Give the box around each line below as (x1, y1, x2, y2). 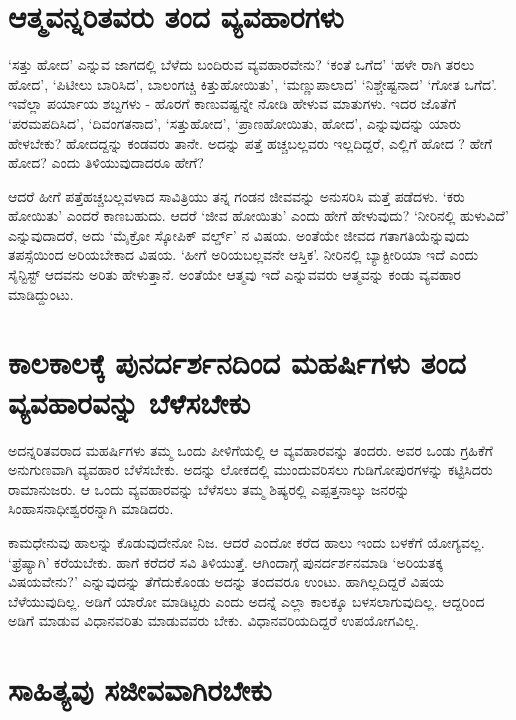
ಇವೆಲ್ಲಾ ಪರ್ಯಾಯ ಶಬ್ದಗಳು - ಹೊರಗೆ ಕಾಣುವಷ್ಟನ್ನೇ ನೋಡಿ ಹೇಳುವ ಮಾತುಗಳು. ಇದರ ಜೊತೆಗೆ (8, 93, 457, 114)
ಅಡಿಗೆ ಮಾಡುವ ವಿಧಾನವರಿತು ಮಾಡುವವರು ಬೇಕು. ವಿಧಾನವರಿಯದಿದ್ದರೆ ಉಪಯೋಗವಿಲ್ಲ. (8, 610, 419, 631)
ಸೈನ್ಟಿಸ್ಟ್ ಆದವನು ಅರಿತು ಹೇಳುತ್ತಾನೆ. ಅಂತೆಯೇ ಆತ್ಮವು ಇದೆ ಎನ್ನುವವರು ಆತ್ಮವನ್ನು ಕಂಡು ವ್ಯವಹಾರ (8, 264, 461, 285)
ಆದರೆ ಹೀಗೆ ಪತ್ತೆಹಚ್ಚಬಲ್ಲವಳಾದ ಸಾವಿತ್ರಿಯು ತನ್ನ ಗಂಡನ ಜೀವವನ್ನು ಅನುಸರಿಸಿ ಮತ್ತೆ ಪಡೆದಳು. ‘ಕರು (8, 185, 465, 206)
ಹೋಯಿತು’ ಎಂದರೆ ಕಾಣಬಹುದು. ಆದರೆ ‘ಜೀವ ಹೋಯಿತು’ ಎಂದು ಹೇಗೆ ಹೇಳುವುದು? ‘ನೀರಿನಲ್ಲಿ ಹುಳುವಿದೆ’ (8, 205, 509, 226)
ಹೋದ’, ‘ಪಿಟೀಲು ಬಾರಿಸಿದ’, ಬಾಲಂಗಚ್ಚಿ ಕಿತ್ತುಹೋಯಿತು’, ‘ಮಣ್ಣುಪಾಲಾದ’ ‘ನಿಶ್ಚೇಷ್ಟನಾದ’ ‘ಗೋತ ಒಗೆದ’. (8, 73, 497, 94)
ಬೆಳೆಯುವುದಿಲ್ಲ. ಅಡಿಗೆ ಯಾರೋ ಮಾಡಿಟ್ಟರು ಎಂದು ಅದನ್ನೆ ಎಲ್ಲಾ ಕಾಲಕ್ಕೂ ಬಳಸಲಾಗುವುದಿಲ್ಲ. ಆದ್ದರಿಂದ (8, 590, 485, 611)
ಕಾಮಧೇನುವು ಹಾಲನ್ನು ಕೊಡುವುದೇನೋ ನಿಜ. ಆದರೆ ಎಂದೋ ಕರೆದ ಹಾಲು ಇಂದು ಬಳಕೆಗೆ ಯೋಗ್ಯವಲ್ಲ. (8, 531, 485, 552)
